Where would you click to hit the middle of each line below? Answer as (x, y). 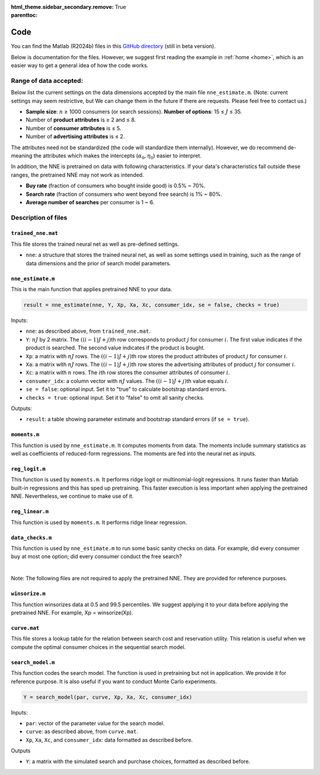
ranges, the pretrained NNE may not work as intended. (78, 175)
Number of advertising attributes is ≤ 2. (75, 137)
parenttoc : (24, 15)
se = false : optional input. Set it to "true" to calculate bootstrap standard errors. (126, 389)
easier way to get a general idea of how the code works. (80, 66)
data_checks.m (31, 538)
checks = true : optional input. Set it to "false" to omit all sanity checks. (115, 397)
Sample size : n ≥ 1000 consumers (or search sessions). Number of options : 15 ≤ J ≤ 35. (134, 112)
